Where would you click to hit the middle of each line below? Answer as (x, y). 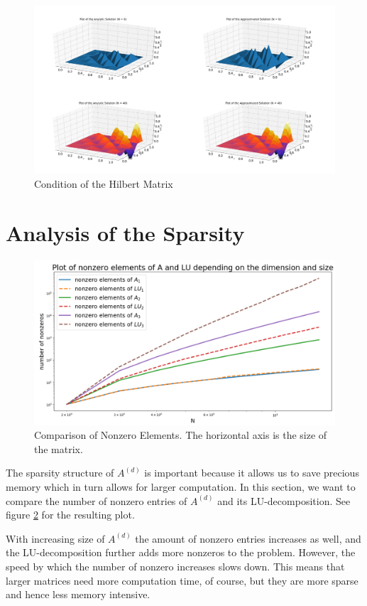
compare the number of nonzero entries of (97, 500)
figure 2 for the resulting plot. (70, 515)
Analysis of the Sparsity (125, 232)
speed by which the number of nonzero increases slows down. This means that (175, 566)
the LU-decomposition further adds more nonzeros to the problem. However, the (181, 552)
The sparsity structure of (60, 473)
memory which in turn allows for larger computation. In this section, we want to (181, 486)
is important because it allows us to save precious (252, 473)
